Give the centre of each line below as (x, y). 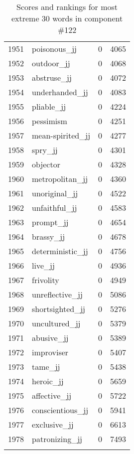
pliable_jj (49, 106)
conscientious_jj (60, 410)
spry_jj (45, 150)
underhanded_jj (60, 92)
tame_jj (46, 367)
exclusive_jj (53, 424)
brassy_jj (49, 236)
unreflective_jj (57, 294)
